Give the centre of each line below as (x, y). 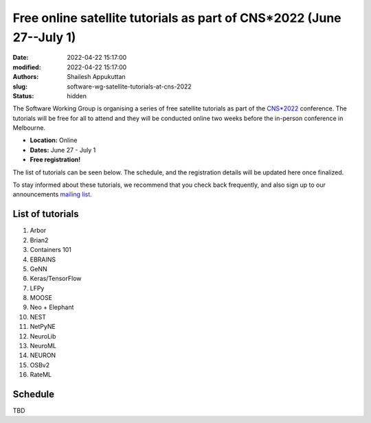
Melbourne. (29, 128)
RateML (41, 375)
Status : (23, 95)
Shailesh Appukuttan (97, 77)
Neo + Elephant (52, 307)
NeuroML (43, 346)
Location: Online (54, 140)
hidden (77, 95)
